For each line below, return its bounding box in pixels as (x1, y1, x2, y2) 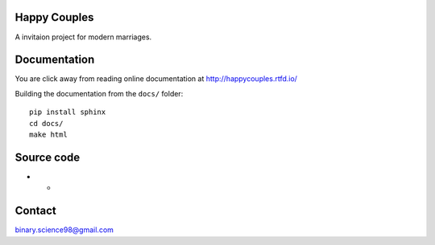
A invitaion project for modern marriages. (14, 32, 152, 42)
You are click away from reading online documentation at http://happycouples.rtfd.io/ (14, 74, 298, 84)
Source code (14, 150, 81, 164)
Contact (14, 204, 56, 218)
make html (29, 129, 68, 139)
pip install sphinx (29, 108, 106, 116)
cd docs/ (29, 119, 64, 128)
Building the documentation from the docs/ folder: (14, 88, 184, 98)
